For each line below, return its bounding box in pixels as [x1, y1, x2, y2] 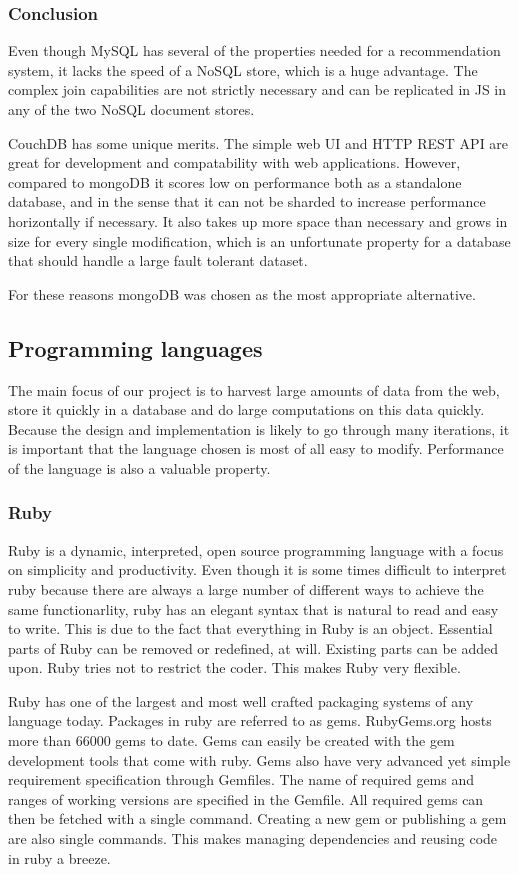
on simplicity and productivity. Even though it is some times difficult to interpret [8, 559, 507, 580]
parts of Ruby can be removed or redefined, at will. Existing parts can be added [8, 637, 499, 658]
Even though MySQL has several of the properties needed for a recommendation [8, 40, 501, 61]
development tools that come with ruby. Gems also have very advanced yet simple [8, 749, 511, 770]
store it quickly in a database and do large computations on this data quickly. [8, 399, 485, 420]
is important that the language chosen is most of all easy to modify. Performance [8, 438, 504, 459]
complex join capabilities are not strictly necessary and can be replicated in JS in [8, 79, 507, 100]
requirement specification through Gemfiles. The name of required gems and [8, 769, 475, 790]
